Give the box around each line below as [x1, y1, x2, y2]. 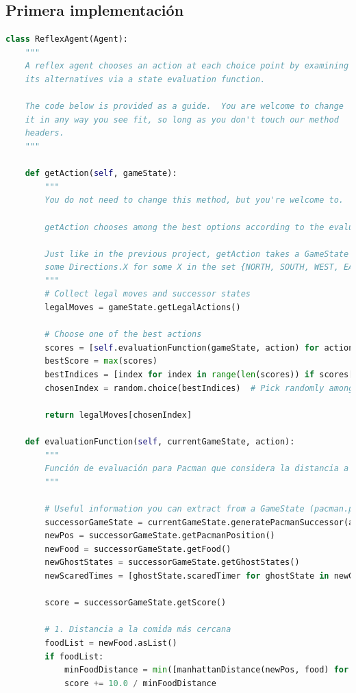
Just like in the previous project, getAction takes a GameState [44, 249, 349, 259]
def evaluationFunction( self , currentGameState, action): [25, 437, 295, 447]
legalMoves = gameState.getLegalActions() [44, 303, 241, 313]
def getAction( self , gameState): [25, 168, 177, 179]
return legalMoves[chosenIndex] [44, 409, 192, 420]
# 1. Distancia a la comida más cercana [44, 625, 231, 635]
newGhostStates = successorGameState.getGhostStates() [44, 557, 300, 568]
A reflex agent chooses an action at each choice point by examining [25, 61, 349, 71]
